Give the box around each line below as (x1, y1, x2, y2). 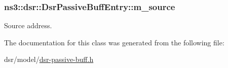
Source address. (4, 20, 52, 31)
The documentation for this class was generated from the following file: (4, 37, 224, 47)
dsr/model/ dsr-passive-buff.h (4, 54, 94, 64)
